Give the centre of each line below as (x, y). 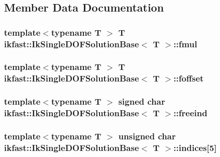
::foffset (189, 78)
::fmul (185, 44)
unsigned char (147, 136)
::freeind (190, 113)
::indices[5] (195, 147)
